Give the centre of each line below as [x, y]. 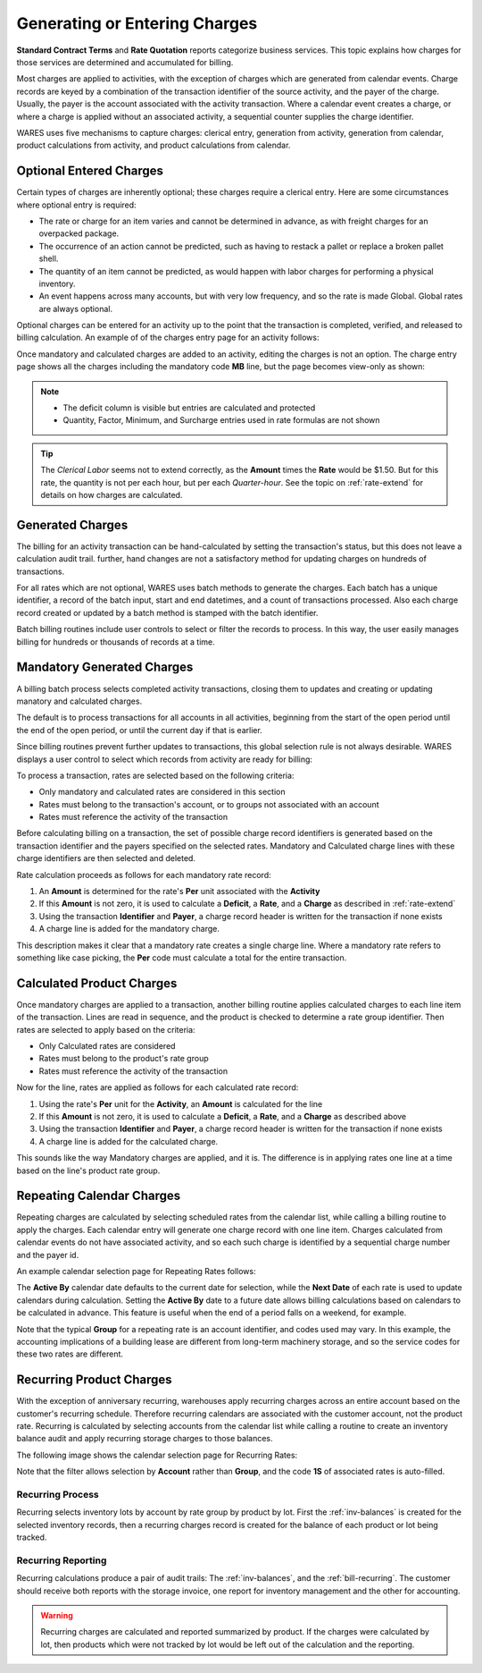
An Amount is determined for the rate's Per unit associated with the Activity [179, 891]
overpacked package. [79, 233]
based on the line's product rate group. [88, 1170]
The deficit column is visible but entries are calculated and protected [189, 408]
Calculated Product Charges [97, 983]
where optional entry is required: [77, 205]
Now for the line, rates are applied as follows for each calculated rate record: [158, 1087]
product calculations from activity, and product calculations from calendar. [154, 145]
